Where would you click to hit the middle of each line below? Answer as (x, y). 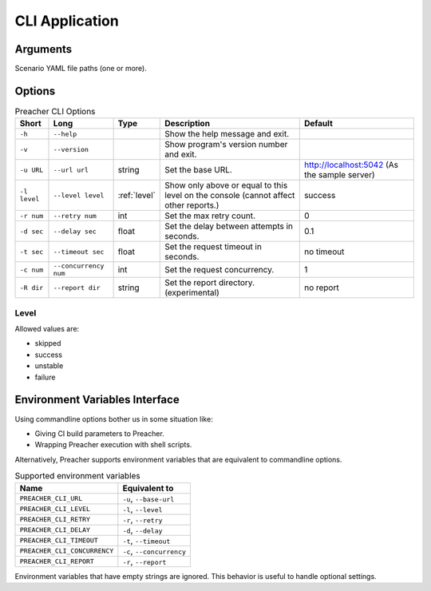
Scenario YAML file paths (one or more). (81, 69)
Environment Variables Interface (97, 400)
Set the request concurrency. (219, 270)
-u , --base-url (148, 498)
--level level (79, 195)
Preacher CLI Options (55, 112)
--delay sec (75, 231)
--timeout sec (79, 252)
